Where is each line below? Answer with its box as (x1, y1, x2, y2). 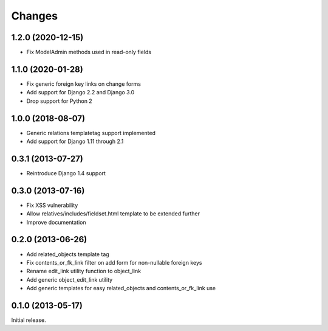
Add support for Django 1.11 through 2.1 (26, 138, 124, 145)
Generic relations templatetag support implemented (26, 129, 156, 136)
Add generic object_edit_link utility (26, 276, 113, 283)
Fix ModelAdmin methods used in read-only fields (26, 49, 152, 56)
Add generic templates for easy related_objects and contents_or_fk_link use (26, 285, 216, 292)
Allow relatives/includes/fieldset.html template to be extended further (26, 210, 200, 217)
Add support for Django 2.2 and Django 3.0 (26, 89, 135, 96)
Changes (11, 9, 58, 23)
